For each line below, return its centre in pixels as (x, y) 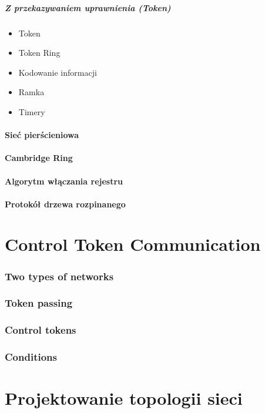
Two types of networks (59, 276)
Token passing (39, 303)
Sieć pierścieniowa (42, 135)
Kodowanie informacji (58, 72)
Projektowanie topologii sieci (124, 398)
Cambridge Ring (39, 158)
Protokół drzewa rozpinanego (65, 204)
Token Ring (39, 53)
